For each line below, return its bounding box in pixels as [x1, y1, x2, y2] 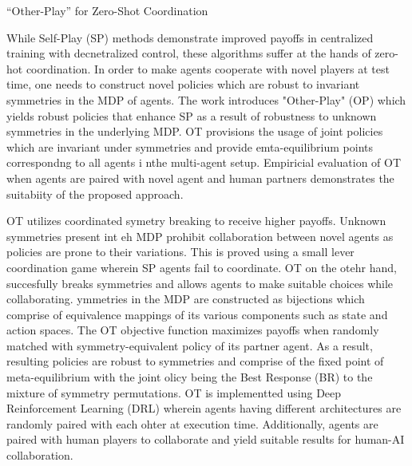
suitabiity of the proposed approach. [6, 185, 184, 202]
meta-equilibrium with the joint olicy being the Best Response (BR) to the [6, 369, 373, 385]
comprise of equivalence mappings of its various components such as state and [6, 306, 388, 322]
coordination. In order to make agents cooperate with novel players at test [26, 60, 390, 77]
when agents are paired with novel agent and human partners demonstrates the [6, 169, 394, 186]
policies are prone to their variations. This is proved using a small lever [6, 243, 355, 260]
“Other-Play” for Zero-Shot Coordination [6, 2, 208, 18]
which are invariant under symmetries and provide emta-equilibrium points [6, 138, 373, 155]
